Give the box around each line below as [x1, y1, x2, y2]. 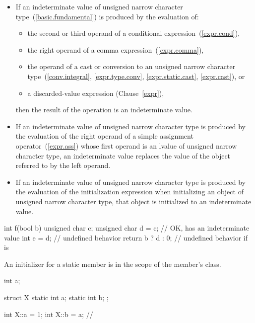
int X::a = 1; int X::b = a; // [4, 309, 93, 319]
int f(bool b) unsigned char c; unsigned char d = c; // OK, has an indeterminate [4, 223, 250, 233]
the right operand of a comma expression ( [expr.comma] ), [27, 44, 204, 55]
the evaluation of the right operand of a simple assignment [15, 131, 193, 141]
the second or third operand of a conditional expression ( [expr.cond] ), [27, 28, 240, 38]
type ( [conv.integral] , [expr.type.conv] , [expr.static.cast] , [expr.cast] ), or [27, 71, 245, 81]
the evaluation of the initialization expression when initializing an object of [15, 186, 244, 197]
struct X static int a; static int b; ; [4, 292, 109, 303]
